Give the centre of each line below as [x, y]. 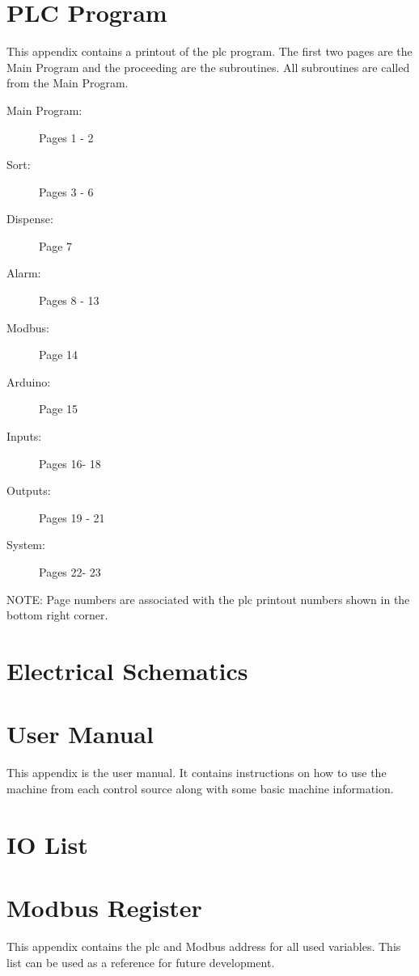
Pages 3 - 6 [66, 191]
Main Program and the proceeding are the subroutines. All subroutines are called [208, 67]
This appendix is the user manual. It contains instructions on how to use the [197, 773]
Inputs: [24, 436]
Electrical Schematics [127, 670]
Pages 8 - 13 [69, 300]
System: [26, 545]
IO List [47, 844]
